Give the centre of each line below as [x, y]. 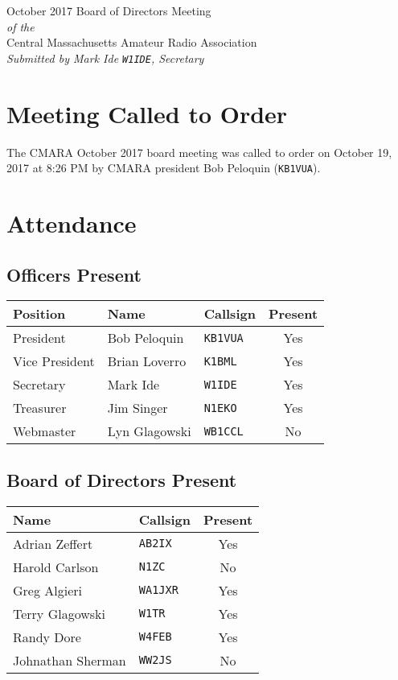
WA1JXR [158, 590]
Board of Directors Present [122, 479]
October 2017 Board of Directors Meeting [109, 10]
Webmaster [45, 431]
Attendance [72, 223]
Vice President [54, 361]
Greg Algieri [47, 590]
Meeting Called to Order [147, 113]
